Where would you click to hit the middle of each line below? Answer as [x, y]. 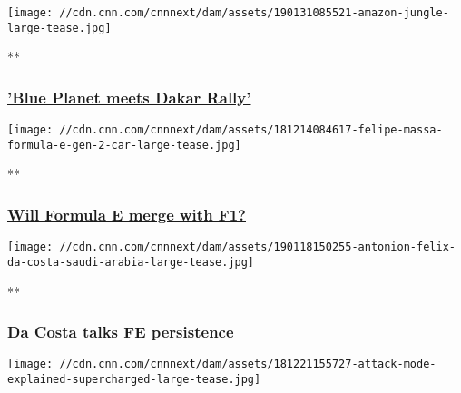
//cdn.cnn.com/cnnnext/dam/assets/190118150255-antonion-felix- [257, 247]
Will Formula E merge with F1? [127, 214]
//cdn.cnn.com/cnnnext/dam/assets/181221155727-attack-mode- [248, 364]
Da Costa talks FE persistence [121, 332]
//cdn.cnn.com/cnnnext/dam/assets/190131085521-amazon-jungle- [254, 13]
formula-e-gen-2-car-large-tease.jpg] [124, 145]
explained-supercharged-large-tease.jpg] [134, 380]
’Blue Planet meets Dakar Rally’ [129, 97]
